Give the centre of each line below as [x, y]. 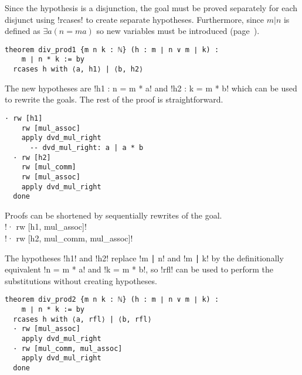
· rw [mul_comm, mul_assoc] [68, 348]
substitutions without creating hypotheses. [81, 280]
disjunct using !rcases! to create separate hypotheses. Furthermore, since [135, 19]
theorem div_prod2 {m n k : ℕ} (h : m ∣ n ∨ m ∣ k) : [112, 300]
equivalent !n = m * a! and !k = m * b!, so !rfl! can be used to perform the [139, 269]
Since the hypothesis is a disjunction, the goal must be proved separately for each [151, 8]
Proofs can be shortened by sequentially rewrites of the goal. [113, 215]
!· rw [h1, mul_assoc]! [46, 226]
